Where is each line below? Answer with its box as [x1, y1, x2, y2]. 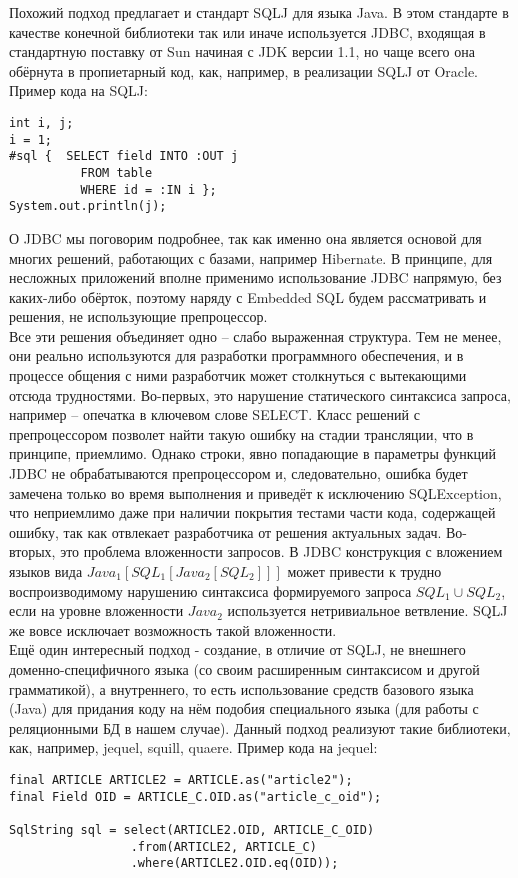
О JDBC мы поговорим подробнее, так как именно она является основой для [9, 227, 482, 248]
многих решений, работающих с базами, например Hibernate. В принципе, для [9, 247, 493, 268]
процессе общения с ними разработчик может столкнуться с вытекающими [9, 365, 467, 386]
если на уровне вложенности [9, 600, 184, 621]
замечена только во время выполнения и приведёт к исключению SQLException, [9, 482, 502, 503]
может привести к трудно [287, 561, 442, 581]
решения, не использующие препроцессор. [9, 306, 268, 327]
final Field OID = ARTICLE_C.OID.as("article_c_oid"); [9, 789, 382, 804]
